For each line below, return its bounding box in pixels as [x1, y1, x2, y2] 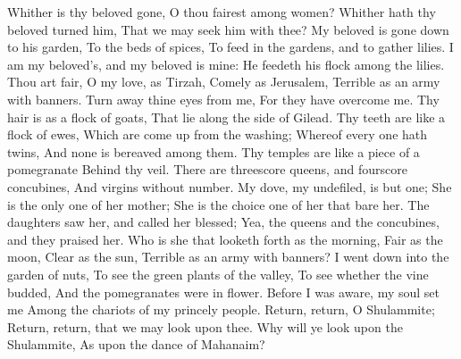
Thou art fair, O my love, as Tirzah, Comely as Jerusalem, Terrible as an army [7, 72, 440, 91]
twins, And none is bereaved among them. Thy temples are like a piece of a [7, 142, 420, 161]
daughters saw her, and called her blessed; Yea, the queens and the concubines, [7, 213, 440, 231]
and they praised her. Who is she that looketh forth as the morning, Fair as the [7, 230, 443, 248]
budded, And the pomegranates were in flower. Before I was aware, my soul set [7, 282, 440, 301]
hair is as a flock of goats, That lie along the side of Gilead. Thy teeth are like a [7, 107, 446, 126]
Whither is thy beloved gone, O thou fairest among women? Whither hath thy [7, 3, 436, 21]
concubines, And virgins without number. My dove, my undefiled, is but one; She [7, 177, 452, 196]
